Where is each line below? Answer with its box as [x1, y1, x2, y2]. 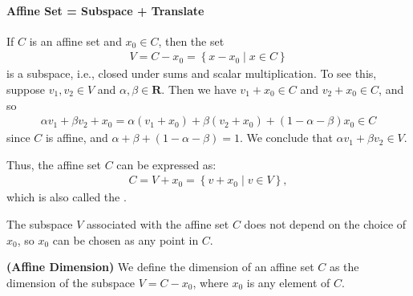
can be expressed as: [116, 156, 217, 172]
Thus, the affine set [6, 156, 101, 172]
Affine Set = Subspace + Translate [6, 2, 204, 18]
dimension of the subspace [6, 274, 136, 290]
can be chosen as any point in [52, 231, 199, 248]
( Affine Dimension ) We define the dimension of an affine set [6, 258, 314, 275]
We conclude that [246, 129, 333, 146]
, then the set [158, 32, 225, 49]
